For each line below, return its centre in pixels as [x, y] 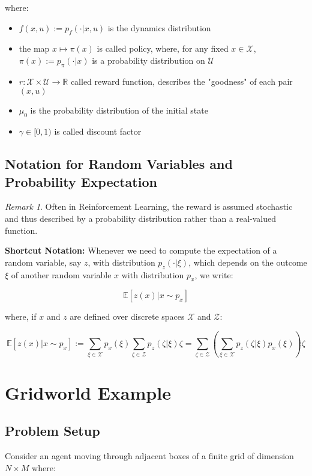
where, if [21, 316]
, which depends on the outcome [248, 262]
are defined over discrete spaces [127, 316]
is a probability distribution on [148, 60]
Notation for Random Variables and [119, 164]
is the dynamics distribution [159, 27]
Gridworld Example [88, 392]
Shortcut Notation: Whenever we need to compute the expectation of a [141, 250]
